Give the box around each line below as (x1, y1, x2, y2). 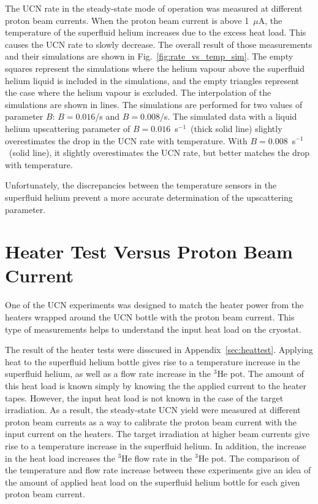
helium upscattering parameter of (5, 122, 131, 134)
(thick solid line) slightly (191, 122, 282, 134)
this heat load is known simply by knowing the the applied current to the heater (5, 379, 306, 392)
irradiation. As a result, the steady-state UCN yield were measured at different (5, 403, 301, 416)
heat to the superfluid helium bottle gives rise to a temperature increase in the (5, 355, 300, 368)
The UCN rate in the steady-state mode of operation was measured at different (5, 2, 303, 14)
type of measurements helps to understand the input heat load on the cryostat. (5, 322, 301, 335)
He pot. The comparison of (198, 451, 300, 464)
